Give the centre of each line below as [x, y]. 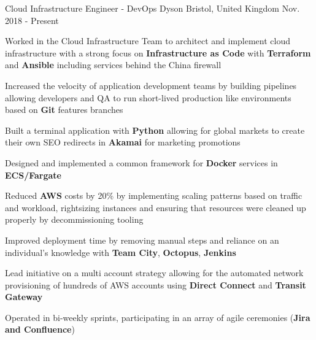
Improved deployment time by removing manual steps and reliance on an [142, 240]
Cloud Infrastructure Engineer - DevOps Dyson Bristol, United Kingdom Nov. [152, 8]
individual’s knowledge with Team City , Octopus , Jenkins [121, 252]
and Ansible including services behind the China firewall [113, 65]
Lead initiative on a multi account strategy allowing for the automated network [154, 273]
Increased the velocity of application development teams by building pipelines [151, 85]
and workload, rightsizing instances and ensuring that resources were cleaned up [156, 207]
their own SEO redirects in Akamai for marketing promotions [123, 142]
